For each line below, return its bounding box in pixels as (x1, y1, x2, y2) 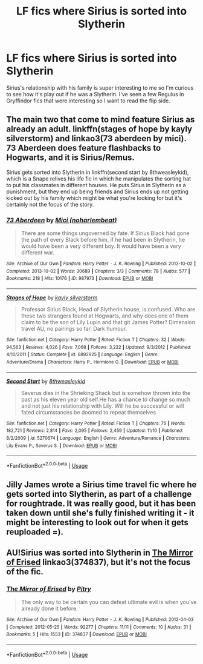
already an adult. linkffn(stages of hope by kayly (6, 124, 193, 134)
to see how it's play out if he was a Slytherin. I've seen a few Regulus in (6, 90, 184, 98)
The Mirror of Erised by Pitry (6, 585, 92, 593)
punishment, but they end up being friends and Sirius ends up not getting (6, 188, 189, 195)
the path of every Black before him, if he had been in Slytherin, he (21, 236, 185, 244)
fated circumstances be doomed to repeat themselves (21, 408, 156, 416)
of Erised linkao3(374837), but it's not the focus (6, 557, 191, 567)
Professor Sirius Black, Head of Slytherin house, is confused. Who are (21, 306, 196, 313)
